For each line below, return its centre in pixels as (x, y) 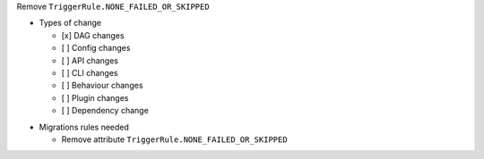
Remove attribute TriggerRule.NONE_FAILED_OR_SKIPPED (174, 139)
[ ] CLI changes (90, 72)
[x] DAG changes (93, 35)
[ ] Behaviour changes (102, 86)
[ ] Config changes (96, 48)
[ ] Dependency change (105, 111)
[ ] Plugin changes (95, 97)
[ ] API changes (90, 60)
